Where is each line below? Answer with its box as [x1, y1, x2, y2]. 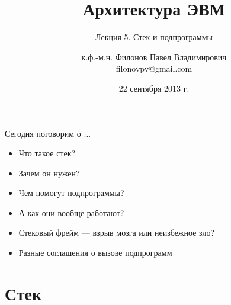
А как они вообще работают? [18, 206, 124, 219]
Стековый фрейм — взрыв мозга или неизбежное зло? [18, 226, 215, 239]
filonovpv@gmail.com [115, 62, 192, 75]
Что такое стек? [18, 147, 76, 159]
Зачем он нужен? [18, 166, 80, 179]
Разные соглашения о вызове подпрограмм [18, 246, 172, 259]
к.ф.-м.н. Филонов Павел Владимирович [81, 50, 227, 63]
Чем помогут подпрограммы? [18, 187, 124, 199]
